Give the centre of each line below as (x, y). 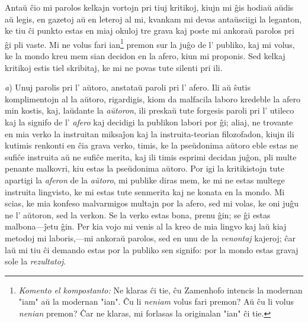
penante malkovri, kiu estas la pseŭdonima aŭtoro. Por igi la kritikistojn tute (145, 168)
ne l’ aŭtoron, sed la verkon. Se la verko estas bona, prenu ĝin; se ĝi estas (138, 214)
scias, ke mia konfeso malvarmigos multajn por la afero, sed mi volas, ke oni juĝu (152, 203)
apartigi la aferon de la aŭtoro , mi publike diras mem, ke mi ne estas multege (145, 180)
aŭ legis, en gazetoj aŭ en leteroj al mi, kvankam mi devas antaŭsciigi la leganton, (153, 19)
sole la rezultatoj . (36, 261)
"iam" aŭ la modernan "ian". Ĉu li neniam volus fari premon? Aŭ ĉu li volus (156, 301)
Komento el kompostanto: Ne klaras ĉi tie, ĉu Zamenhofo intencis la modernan (161, 290)
